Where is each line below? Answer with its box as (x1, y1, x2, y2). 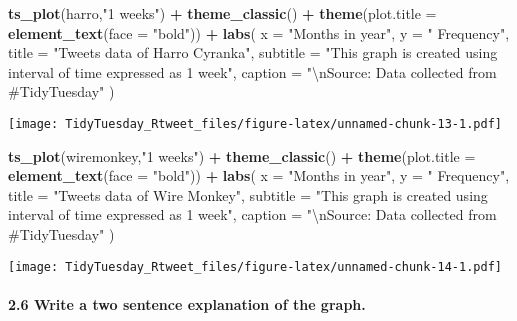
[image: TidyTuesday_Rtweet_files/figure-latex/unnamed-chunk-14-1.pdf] (8, 259, 502, 274)
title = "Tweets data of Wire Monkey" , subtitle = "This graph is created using (8, 184, 488, 205)
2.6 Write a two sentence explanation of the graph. (8, 293, 366, 314)
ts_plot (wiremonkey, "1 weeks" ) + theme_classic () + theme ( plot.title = (8, 145, 476, 166)
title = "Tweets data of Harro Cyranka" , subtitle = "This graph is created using (8, 42, 498, 63)
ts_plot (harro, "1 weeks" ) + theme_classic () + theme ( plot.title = (8, 3, 437, 23)
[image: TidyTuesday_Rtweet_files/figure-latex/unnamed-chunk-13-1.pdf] (8, 116, 502, 131)
